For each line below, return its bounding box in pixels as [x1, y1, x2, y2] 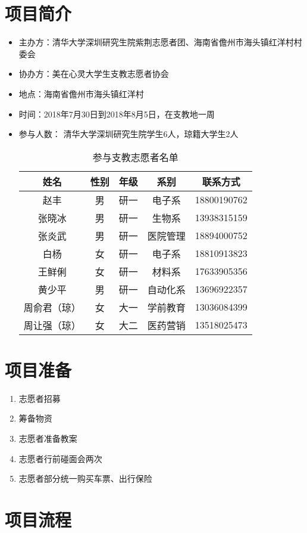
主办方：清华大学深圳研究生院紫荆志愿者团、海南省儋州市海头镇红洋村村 [18, 36, 302, 48]
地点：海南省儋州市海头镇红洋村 [18, 87, 144, 100]
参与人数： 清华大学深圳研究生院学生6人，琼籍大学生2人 [18, 128, 239, 140]
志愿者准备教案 [18, 432, 77, 444]
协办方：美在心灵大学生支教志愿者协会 [18, 67, 169, 80]
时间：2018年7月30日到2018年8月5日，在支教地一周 [18, 107, 215, 120]
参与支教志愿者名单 [92, 150, 178, 164]
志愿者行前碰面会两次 [18, 452, 102, 464]
